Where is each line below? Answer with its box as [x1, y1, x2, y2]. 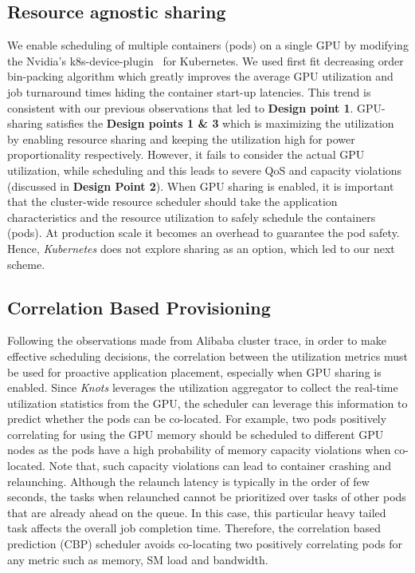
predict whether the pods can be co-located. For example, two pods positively [7, 410, 387, 427]
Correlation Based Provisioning [7, 294, 271, 319]
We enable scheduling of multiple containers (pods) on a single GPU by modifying [7, 37, 409, 53]
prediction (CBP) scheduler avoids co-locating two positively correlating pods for [7, 535, 402, 552]
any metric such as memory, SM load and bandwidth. [7, 551, 268, 567]
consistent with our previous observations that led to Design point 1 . [7, 99, 354, 116]
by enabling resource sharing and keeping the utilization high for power [7, 130, 355, 147]
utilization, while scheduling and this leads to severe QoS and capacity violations [7, 161, 402, 178]
